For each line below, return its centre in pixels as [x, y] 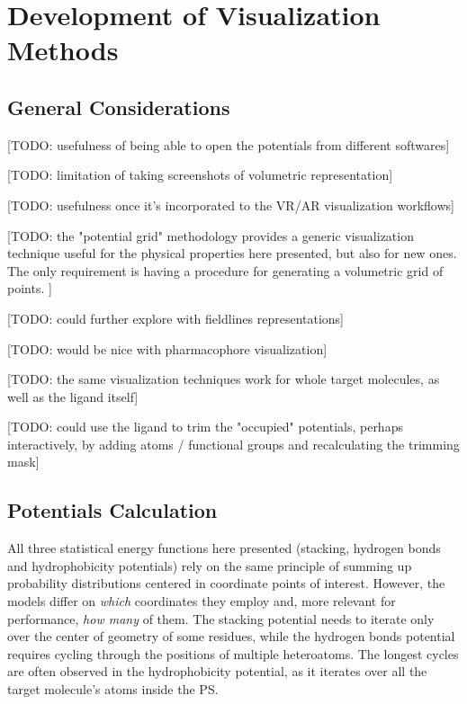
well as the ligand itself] [73, 396]
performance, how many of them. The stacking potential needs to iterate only [221, 618]
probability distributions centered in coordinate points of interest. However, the [226, 583]
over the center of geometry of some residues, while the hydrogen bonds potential [231, 636]
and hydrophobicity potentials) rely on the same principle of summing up [210, 565]
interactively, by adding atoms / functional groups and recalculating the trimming [233, 444]
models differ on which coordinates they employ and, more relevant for [202, 601]
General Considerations [119, 107]
